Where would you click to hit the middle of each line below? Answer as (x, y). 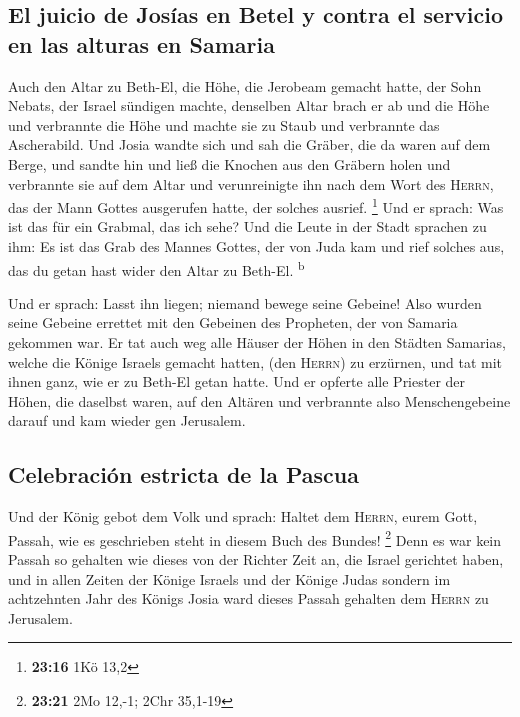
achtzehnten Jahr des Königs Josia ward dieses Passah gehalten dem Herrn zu (248, 598)
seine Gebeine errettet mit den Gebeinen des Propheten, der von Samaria (233, 322)
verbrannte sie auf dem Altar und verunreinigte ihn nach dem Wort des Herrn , (251, 183)
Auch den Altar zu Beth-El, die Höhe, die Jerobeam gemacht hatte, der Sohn (245, 85)
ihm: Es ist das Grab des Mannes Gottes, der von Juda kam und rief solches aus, (256, 246)
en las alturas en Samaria (141, 43)
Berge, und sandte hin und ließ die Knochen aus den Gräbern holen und (229, 163)
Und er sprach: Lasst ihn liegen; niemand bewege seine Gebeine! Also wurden (245, 302)
